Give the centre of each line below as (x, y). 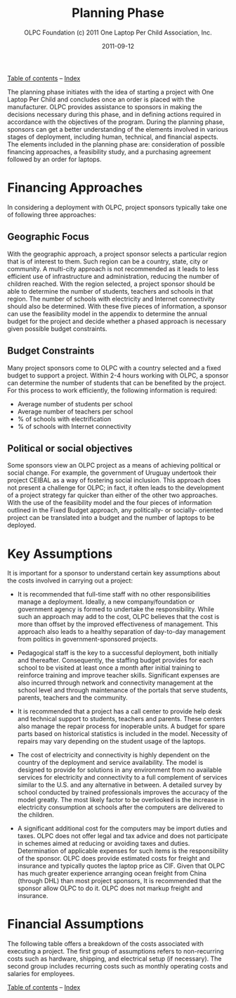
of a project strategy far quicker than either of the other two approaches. (112, 495)
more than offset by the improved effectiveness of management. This (118, 624)
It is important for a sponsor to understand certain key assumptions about (114, 573)
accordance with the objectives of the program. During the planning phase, (116, 122)
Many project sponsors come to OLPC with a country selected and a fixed (114, 368)
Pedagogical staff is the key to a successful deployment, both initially (118, 653)
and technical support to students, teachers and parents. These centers (122, 719)
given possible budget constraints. (57, 328)
